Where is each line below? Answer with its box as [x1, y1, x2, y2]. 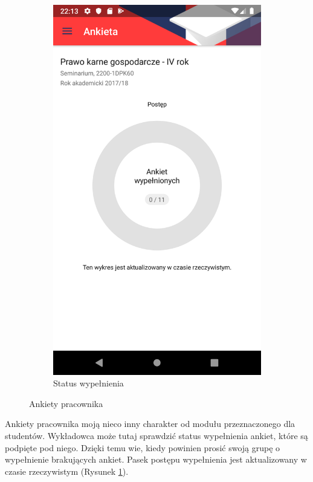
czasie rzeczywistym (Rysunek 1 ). [5, 464, 129, 477]
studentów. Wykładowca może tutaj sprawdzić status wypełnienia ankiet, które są [5, 429, 308, 441]
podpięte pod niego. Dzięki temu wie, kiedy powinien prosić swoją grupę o [5, 441, 280, 454]
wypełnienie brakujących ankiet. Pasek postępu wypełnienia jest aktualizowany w [5, 453, 307, 466]
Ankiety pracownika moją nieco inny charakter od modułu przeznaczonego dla [5, 417, 295, 430]
